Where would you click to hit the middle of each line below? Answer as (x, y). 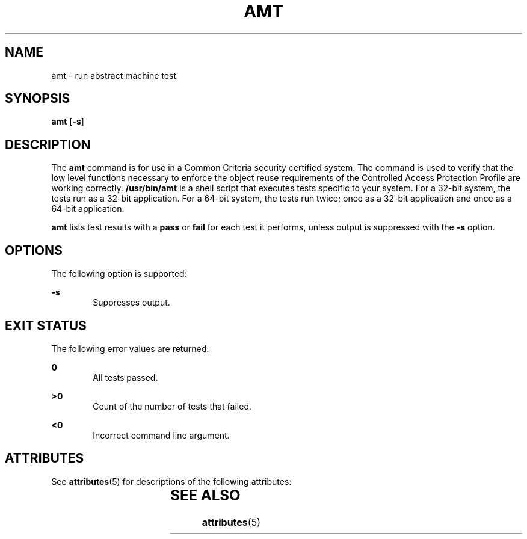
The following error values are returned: (130, 348)
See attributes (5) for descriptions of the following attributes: (171, 481)
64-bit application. (88, 209)
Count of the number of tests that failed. (172, 406)
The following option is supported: (119, 274)
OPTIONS (34, 250)
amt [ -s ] (68, 122)
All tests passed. (125, 377)
